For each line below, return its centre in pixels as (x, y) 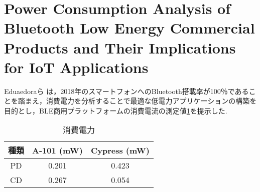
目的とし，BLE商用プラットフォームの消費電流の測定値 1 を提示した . (116, 110)
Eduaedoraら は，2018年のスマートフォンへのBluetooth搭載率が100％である (126, 91)
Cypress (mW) (120, 150)
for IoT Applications (76, 67)
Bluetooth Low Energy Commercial (129, 28)
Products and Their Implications (120, 47)
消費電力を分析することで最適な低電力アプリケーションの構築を (151, 101)
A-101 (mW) (57, 150)
